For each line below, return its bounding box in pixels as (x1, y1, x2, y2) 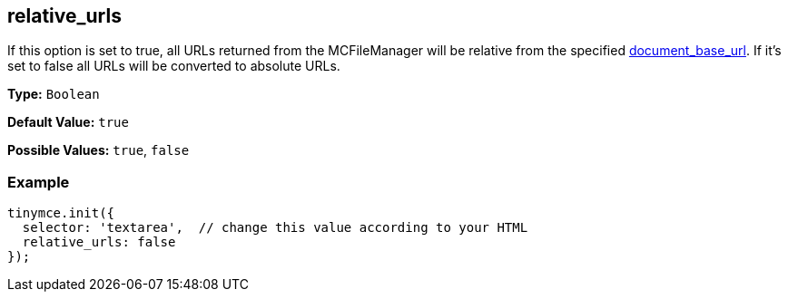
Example (7, 172, 70, 191)
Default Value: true (7, 114, 129, 130)
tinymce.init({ (7, 206, 115, 221)
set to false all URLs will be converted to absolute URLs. (7, 58, 340, 74)
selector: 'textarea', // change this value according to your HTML (22, 220, 528, 236)
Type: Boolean (7, 86, 100, 102)
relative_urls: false (22, 235, 176, 250)
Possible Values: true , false (7, 142, 190, 159)
